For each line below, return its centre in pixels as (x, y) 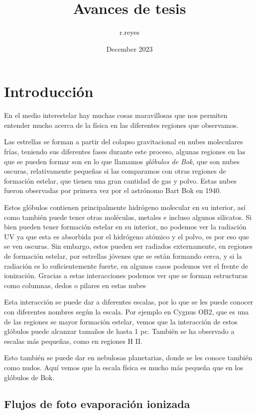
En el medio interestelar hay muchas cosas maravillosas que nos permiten (116, 115)
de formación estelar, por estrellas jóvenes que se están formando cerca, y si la (123, 256)
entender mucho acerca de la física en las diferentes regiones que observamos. (121, 125)
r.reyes (129, 32)
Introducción (49, 91)
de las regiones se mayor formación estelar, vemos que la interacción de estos (121, 321)
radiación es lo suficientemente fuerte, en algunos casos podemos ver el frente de (126, 265)
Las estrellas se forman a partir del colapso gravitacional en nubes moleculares (124, 142)
